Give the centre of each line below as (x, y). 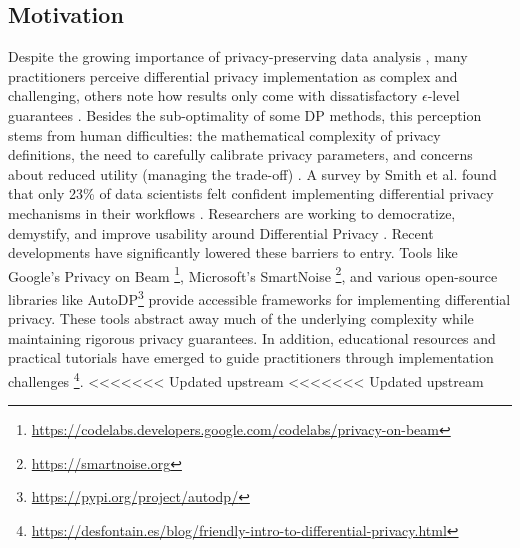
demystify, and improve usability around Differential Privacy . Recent (221, 232)
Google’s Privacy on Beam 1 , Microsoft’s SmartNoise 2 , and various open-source (253, 274)
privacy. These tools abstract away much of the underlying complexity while (241, 318)
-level (443, 95)
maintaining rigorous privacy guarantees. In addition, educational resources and (252, 337)
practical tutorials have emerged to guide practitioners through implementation (251, 357)
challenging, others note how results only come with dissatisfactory (213, 95)
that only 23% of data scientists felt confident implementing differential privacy (251, 193)
